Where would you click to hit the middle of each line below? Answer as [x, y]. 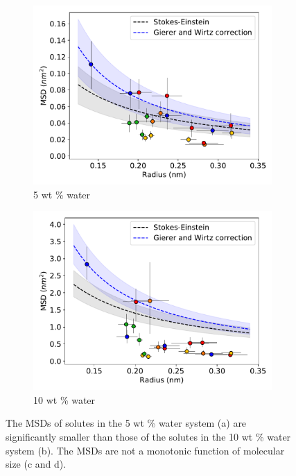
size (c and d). [36, 464]
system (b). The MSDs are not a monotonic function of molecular [145, 450]
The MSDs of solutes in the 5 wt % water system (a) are [126, 423]
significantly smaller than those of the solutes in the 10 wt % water [148, 436]
